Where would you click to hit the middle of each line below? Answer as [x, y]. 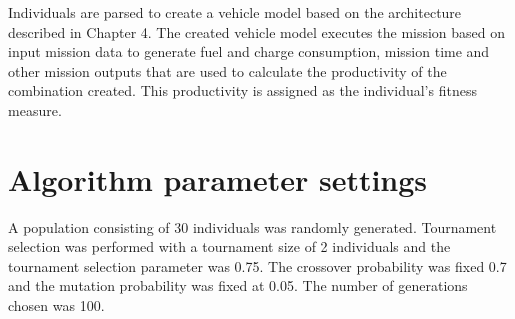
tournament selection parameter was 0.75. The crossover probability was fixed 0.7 [257, 265]
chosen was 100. [56, 305]
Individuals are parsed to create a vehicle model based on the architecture [235, 12]
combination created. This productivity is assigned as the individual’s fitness [242, 90]
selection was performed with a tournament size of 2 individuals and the [229, 246]
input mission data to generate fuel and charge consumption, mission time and [249, 51]
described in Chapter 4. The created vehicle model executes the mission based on [257, 31]
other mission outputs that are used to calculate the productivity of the [227, 70]
